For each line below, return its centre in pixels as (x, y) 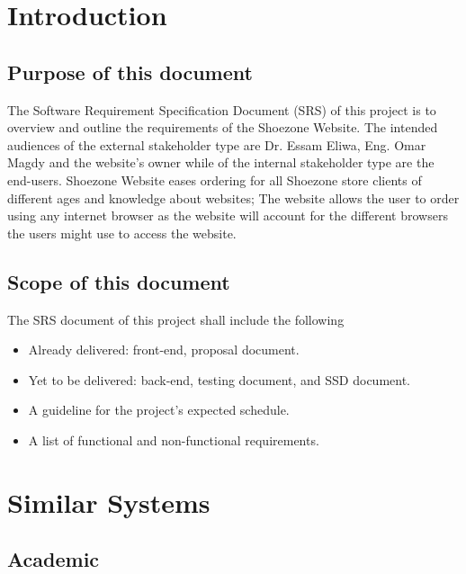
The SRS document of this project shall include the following (176, 319)
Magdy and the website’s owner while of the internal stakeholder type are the (221, 162)
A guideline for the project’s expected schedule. (159, 410)
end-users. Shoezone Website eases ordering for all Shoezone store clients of (215, 179)
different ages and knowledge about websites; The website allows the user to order (233, 197)
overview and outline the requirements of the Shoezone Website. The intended (223, 127)
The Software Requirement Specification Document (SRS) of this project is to (222, 109)
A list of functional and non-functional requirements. (174, 439)
